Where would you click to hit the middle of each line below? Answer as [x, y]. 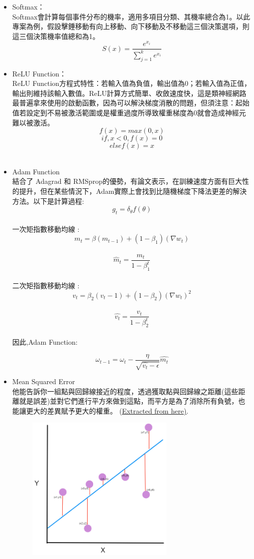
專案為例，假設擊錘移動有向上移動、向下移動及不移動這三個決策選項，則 [131, 26]
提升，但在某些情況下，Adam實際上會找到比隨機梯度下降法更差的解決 [133, 191]
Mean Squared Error [44, 381]
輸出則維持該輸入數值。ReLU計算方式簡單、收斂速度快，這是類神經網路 [129, 93]
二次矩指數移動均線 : [46, 285]
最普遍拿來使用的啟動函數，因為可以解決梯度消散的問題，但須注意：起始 [131, 103]
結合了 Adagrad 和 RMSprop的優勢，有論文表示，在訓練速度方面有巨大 [127, 181]
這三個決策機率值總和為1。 [56, 36]
